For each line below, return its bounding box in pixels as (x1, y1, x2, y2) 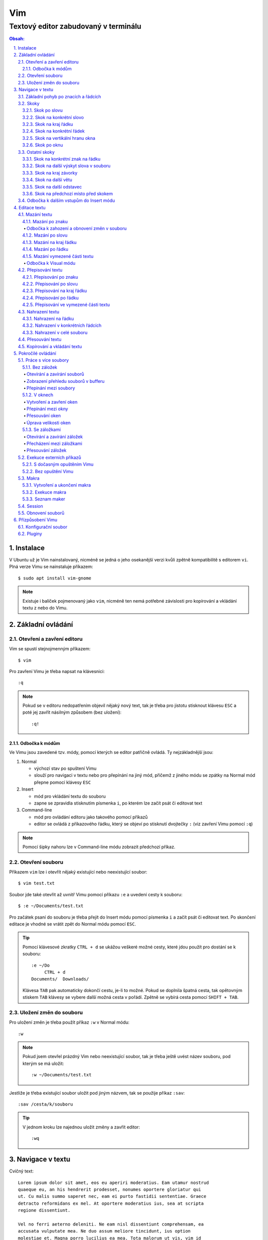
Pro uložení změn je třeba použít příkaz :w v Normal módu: (9, 1019, 130, 1025)
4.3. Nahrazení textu (18, 309, 60, 314)
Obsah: (9, 36, 25, 42)
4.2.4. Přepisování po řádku (22, 295, 79, 301)
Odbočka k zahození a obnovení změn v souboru (26, 225, 127, 231)
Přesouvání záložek (26, 447, 67, 453)
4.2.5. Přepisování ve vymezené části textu (22, 302, 110, 308)
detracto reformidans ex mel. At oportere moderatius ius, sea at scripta (18, 1200, 204, 1206)
